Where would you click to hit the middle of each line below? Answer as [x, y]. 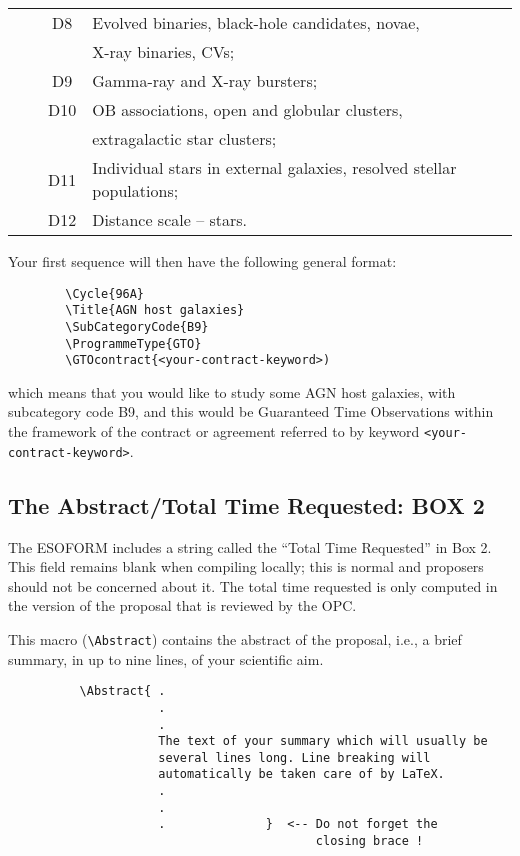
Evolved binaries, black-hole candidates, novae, [256, 22]
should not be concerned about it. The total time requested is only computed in [253, 585]
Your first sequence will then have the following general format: [202, 261]
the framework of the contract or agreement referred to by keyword [214, 431]
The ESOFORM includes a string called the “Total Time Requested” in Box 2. [250, 546]
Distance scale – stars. [170, 219]
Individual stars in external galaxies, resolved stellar [274, 167]
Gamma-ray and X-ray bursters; [205, 80]
